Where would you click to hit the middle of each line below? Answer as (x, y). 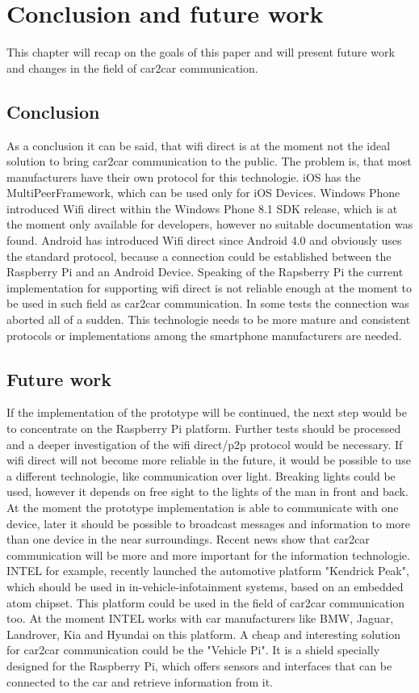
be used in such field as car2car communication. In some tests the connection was (208, 303)
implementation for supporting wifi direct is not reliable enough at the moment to (209, 287)
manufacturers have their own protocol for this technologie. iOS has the (184, 176)
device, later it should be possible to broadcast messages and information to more (209, 523)
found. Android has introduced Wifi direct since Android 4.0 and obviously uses (204, 240)
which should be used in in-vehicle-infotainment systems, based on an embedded (205, 586)
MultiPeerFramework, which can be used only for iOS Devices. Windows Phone (203, 193)
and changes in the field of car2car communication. (132, 67)
